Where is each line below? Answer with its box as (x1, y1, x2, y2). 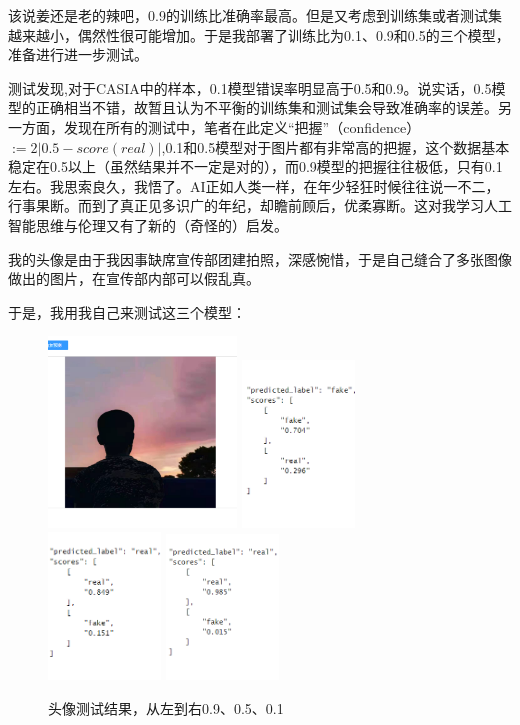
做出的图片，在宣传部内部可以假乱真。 (8, 268, 260, 289)
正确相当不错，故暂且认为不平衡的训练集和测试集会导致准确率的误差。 (35, 97, 498, 118)
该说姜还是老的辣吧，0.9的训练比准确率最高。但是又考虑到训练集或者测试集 (8, 5, 502, 25)
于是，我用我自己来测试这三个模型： (8, 301, 246, 322)
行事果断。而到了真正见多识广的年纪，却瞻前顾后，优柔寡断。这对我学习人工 (8, 195, 512, 216)
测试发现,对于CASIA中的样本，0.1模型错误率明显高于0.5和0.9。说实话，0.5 (8, 77, 492, 98)
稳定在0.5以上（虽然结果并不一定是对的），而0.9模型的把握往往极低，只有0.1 (8, 156, 503, 177)
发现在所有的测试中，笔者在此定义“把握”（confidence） (63, 116, 421, 137)
